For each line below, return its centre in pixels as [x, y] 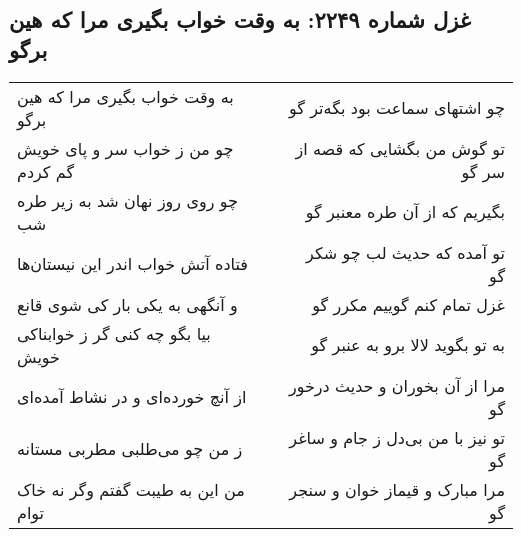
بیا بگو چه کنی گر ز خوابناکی [114, 333]
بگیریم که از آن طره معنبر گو [405, 212]
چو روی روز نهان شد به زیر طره [127, 200]
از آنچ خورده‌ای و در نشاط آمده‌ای [132, 397]
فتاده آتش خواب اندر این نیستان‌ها [132, 264]
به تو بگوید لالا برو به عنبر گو [408, 345]
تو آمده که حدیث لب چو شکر [405, 252]
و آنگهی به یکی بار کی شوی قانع [127, 304]
